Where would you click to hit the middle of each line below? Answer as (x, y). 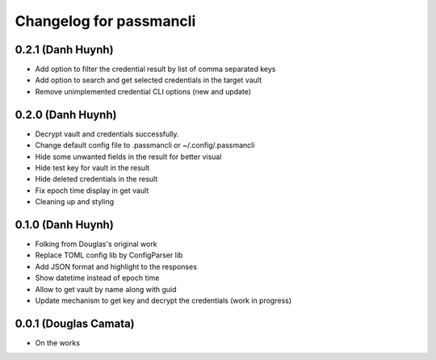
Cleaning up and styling (75, 202)
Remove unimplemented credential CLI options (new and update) (143, 91)
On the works (58, 342)
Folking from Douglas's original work (96, 244)
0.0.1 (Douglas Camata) (75, 323)
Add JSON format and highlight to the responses (116, 266)
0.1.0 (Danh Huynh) (65, 225)
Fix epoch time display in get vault (92, 190)
